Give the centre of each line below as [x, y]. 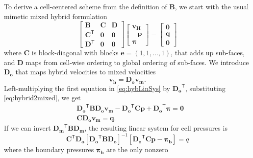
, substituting [205, 88]
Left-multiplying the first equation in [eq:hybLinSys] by [87, 88]
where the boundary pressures [49, 149]
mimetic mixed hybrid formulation [56, 16]
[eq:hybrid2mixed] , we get [42, 98]
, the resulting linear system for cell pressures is [156, 128]
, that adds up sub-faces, [208, 53]
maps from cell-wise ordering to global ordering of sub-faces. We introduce [137, 62]
